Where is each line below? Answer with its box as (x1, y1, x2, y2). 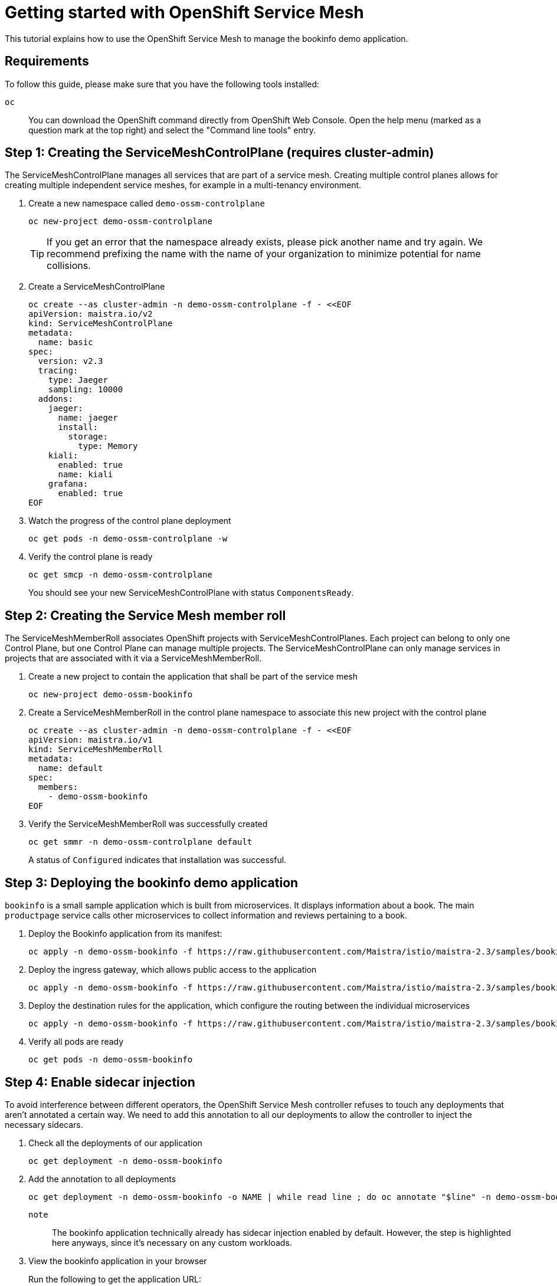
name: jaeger (58, 413, 118, 423)
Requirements (5, 54, 89, 69)
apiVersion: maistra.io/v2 (28, 309, 153, 319)
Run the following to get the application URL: (28, 1274, 201, 1284)
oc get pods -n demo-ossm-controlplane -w (28, 534, 228, 544)
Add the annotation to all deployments (28, 1173, 176, 1184)
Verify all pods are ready (28, 1036, 124, 1047)
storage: (68, 432, 108, 442)
